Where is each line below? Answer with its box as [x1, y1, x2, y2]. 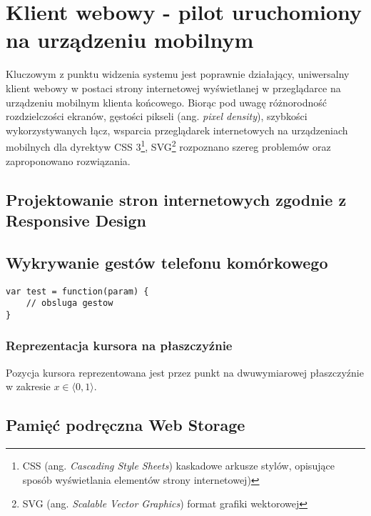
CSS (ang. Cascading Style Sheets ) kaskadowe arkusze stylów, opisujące [22, 458, 335, 473]
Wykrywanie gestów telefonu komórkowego [6, 251, 328, 273]
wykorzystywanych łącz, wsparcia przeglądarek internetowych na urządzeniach [6, 122, 348, 137]
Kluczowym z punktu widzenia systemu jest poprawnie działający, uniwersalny [6, 66, 350, 81]
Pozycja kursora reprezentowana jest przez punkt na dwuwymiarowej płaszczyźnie [6, 364, 364, 379]
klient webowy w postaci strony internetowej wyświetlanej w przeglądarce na [6, 80, 341, 95]
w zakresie [6, 379, 51, 394]
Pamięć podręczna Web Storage [6, 414, 245, 436]
